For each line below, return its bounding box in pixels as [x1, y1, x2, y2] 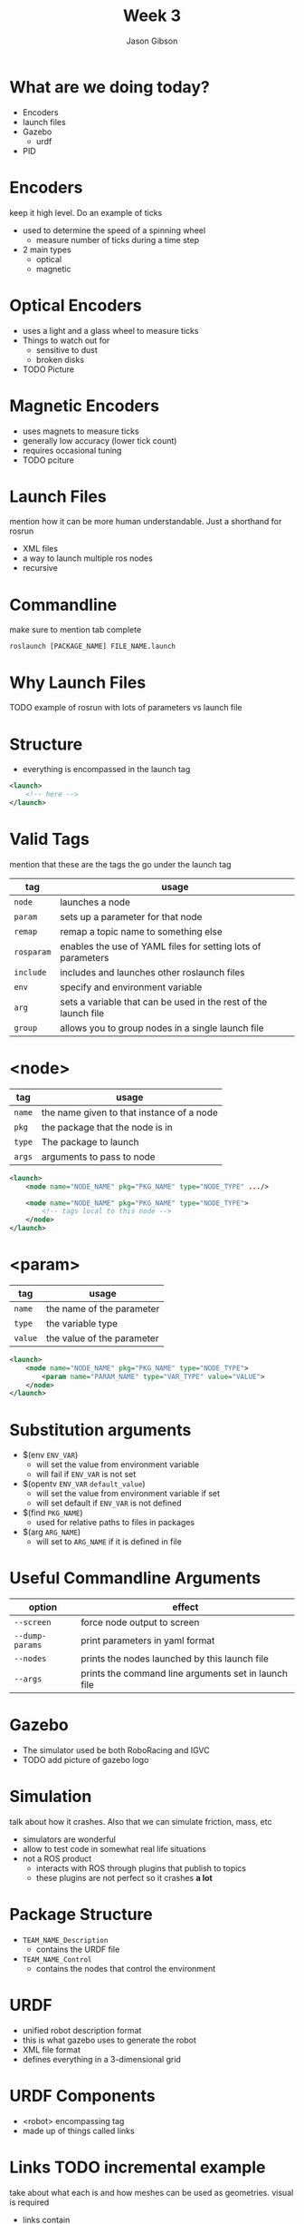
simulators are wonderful [22, 1834, 116, 1845]
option [28, 1601, 58, 1613]
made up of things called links [22, 2125, 135, 2136]
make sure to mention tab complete [9, 624, 142, 635]
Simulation [9, 1787, 92, 1807]
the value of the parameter [45, 1331, 159, 1344]
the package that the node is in [41, 1121, 174, 1133]
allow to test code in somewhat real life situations [22, 1844, 206, 1855]
